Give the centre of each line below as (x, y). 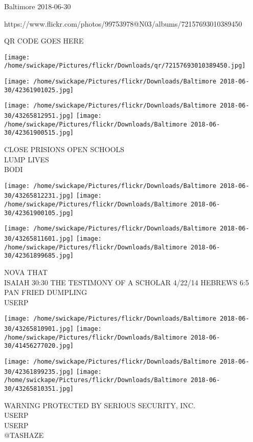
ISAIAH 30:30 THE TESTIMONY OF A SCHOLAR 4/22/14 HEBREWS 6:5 (126, 282)
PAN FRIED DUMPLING (46, 292)
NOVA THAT (26, 272)
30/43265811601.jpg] (39, 239)
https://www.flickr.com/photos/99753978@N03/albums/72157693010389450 (123, 23)
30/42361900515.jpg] (39, 133)
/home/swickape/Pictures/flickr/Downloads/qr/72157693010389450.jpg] (125, 66)
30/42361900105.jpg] (39, 213)
